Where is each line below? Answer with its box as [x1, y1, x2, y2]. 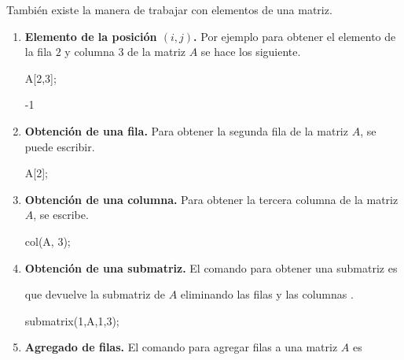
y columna [64, 43, 115, 60]
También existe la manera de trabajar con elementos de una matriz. [6, 2, 332, 17]
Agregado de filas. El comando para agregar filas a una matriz [24, 339, 338, 355]
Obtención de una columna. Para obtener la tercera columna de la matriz [24, 191, 398, 207]
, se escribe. [33, 206, 89, 223]
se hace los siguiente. [200, 43, 301, 60]
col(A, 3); [24, 232, 71, 249]
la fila [24, 43, 53, 60]
